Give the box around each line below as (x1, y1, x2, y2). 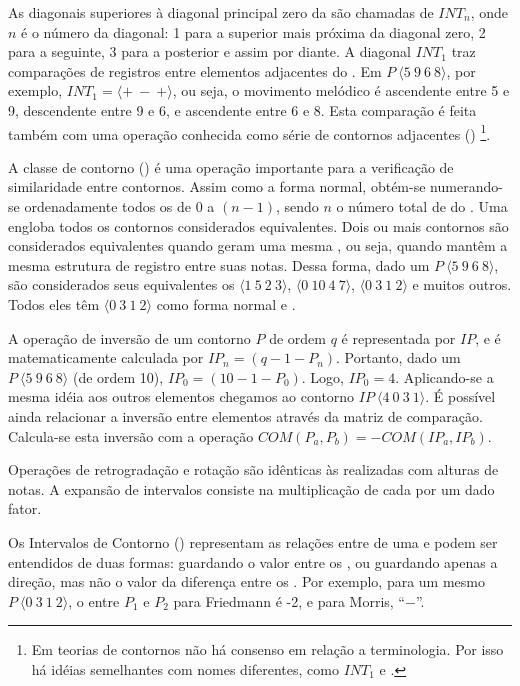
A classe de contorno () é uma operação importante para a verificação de (8, 156, 454, 177)
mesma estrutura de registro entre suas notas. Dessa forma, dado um (8, 254, 430, 275)
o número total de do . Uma (336, 196, 508, 216)
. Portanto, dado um (336, 347, 461, 368)
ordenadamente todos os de (24, 196, 192, 216)
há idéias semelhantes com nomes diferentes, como (31, 658, 339, 679)
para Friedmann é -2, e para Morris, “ (173, 590, 405, 611)
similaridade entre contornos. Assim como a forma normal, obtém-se (8, 176, 426, 197)
